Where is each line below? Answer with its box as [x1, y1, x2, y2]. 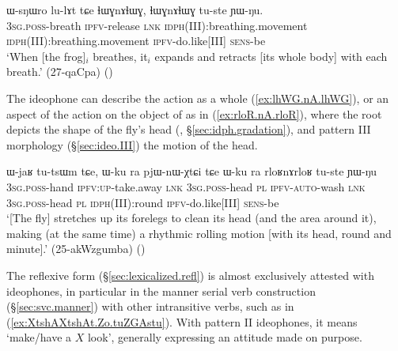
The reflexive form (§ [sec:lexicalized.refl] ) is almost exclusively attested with [6, 266, 374, 283]
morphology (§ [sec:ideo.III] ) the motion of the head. [6, 136, 258, 153]
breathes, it [93, 47, 148, 64]
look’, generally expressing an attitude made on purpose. [87, 329, 362, 345]
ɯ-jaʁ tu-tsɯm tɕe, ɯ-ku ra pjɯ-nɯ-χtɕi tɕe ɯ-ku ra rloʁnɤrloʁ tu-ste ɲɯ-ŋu [6, 163, 377, 179]
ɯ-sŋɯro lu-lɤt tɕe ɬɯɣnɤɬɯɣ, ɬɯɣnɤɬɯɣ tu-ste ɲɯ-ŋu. [6, 2, 263, 17]
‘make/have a [6, 329, 72, 345]
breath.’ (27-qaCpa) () [6, 63, 113, 80]
